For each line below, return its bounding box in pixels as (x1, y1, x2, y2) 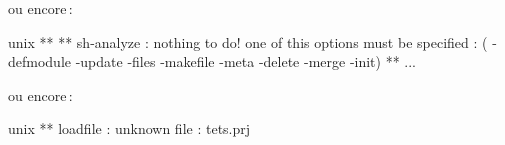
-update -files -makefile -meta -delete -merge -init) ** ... (75, 51, 417, 72)
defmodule (8, 51, 72, 72)
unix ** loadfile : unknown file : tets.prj (8, 118, 251, 139)
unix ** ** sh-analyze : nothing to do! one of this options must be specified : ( (8, 31, 488, 52)
